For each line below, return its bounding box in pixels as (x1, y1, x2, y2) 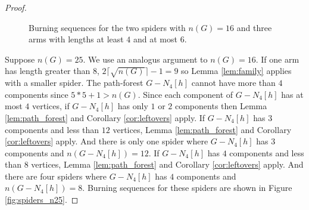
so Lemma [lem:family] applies (181, 64, 292, 77)
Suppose (5, 52, 35, 65)
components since (5, 88, 68, 100)
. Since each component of (138, 88, 233, 100)
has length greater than (5, 64, 90, 77)
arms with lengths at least (29, 33, 124, 45)
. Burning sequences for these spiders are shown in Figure (82, 181, 292, 194)
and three (236, 21, 272, 33)
